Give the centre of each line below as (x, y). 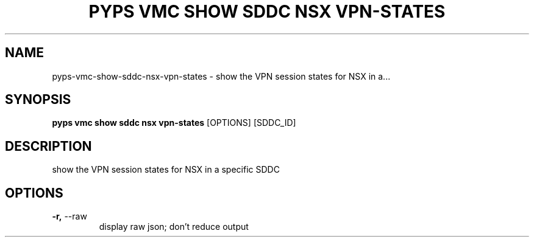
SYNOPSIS (38, 100)
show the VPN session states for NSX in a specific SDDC (166, 170)
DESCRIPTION (48, 146)
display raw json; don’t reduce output (174, 227)
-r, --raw (69, 216)
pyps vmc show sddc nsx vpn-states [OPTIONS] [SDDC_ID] (174, 123)
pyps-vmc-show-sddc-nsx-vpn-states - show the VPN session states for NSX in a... (221, 76)
